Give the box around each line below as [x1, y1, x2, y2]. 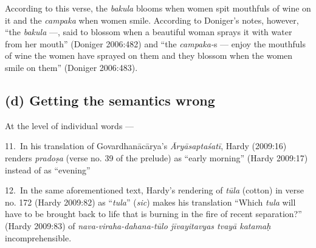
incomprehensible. [5, 231, 72, 244]
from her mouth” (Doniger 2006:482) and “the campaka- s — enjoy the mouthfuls [5, 37, 306, 50]
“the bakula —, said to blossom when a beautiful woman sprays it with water [5, 25, 292, 38]
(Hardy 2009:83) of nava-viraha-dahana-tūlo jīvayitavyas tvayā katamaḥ [5, 219, 271, 232]
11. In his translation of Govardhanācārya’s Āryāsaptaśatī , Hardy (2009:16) [5, 139, 287, 152]
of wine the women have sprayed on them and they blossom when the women [5, 49, 293, 62]
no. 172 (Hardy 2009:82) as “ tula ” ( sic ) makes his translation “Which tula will [5, 195, 296, 208]
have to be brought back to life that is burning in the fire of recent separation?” [5, 207, 302, 220]
